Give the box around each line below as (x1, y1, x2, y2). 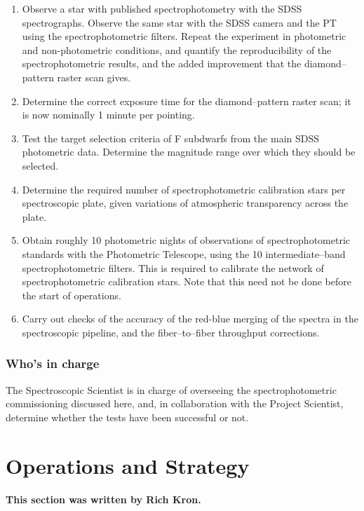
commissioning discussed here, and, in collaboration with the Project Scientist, (6, 396, 344, 411)
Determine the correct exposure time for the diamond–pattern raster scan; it (22, 93, 351, 108)
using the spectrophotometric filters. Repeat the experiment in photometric (22, 29, 346, 43)
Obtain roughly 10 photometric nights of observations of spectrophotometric (22, 233, 351, 247)
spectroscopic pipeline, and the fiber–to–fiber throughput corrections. (22, 325, 320, 339)
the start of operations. (22, 287, 121, 302)
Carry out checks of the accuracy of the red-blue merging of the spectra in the (22, 311, 358, 326)
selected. (22, 158, 59, 172)
